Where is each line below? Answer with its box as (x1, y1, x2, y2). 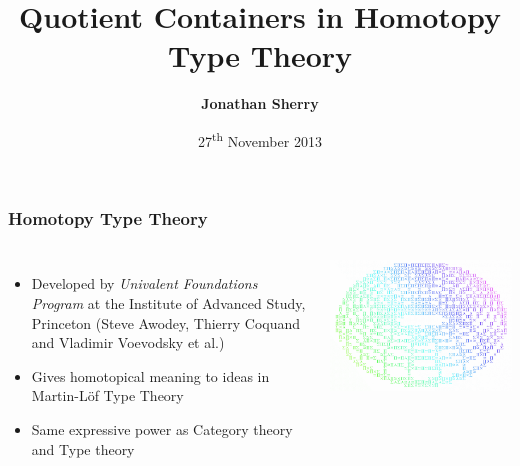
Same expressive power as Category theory (31, 419, 293, 440)
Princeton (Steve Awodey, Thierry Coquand (31, 312, 301, 333)
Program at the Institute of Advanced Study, (31, 293, 306, 314)
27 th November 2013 (198, 127, 322, 151)
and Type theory (31, 438, 135, 459)
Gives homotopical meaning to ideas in (31, 365, 270, 386)
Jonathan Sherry (201, 93, 319, 114)
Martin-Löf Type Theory (31, 385, 184, 406)
